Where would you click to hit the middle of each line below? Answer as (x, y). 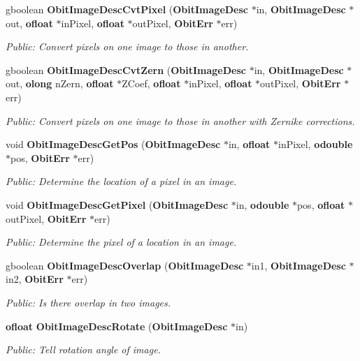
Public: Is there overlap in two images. (88, 302)
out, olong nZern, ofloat (60, 83)
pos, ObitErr (40, 157)
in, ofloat (249, 144)
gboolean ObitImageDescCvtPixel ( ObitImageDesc (127, 9)
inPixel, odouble (315, 144)
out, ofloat (29, 23)
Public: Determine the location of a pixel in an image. (121, 181)
